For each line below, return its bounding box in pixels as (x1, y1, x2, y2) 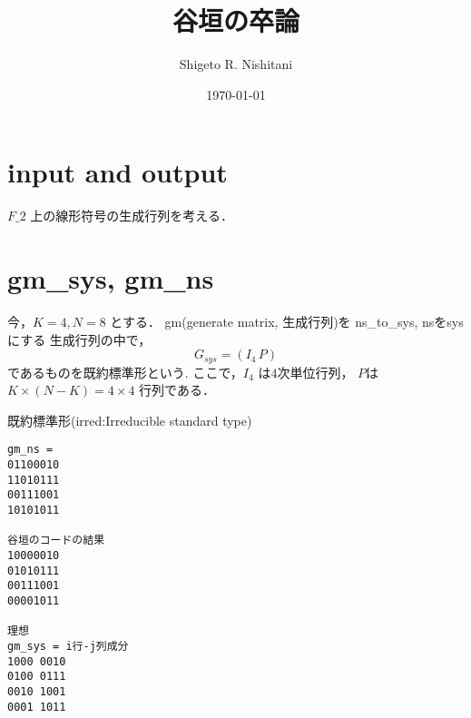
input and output (7, 153, 228, 191)
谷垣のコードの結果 (7, 534, 105, 547)
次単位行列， (277, 362, 354, 381)
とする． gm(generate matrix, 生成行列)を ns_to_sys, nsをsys (110, 311, 464, 330)
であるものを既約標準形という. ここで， (7, 362, 243, 381)
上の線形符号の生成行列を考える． (30, 206, 233, 225)
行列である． (139, 380, 215, 399)
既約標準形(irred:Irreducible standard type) (7, 410, 252, 429)
